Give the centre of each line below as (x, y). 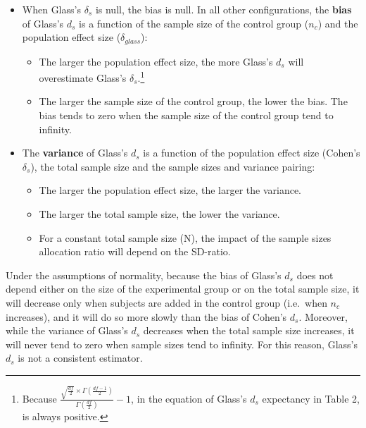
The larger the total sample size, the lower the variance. (159, 214)
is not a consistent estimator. (80, 358)
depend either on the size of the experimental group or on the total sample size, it (183, 289)
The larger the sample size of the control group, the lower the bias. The (193, 101)
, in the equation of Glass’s (189, 398)
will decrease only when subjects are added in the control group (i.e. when (166, 303)
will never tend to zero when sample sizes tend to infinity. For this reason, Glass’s (182, 344)
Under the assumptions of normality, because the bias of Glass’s (144, 275)
